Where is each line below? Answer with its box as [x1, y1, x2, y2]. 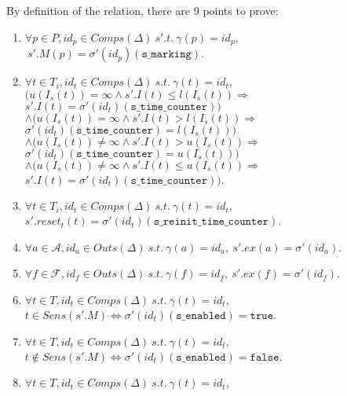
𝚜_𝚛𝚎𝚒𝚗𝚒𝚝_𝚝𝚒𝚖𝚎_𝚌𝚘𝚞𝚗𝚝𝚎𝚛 [153, 216, 268, 228]
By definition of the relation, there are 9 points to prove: [6, 2, 279, 18]
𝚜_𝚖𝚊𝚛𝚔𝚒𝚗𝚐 [141, 49, 192, 60]
